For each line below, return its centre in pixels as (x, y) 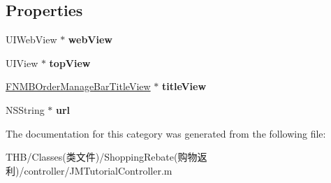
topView (70, 63)
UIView (22, 63)
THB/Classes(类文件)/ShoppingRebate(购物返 (106, 157)
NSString (25, 109)
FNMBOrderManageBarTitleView (78, 86)
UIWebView (31, 39)
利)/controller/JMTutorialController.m (89, 170)
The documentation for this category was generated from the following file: (166, 133)
